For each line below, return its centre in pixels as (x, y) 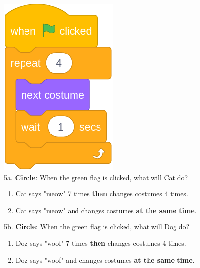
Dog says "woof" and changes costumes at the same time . (105, 259)
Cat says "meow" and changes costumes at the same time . (106, 210)
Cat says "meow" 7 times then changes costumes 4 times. (102, 194)
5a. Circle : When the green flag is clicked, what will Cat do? (96, 177)
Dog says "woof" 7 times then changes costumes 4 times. (101, 243)
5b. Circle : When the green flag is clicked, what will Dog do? (97, 227)
